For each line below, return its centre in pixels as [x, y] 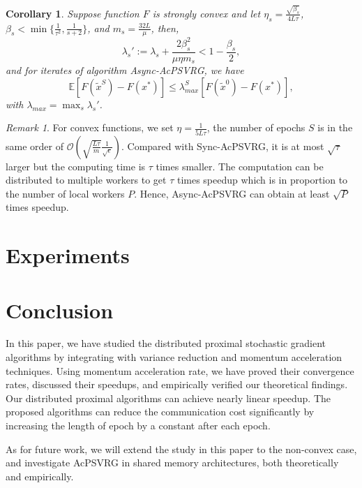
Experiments [68, 255]
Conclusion [60, 310]
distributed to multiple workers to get [86, 180]
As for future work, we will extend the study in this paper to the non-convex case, [181, 449]
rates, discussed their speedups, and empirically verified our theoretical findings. [177, 384]
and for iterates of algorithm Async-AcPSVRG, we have [125, 70]
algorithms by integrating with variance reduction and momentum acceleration [174, 357]
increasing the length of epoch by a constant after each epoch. [138, 426]
